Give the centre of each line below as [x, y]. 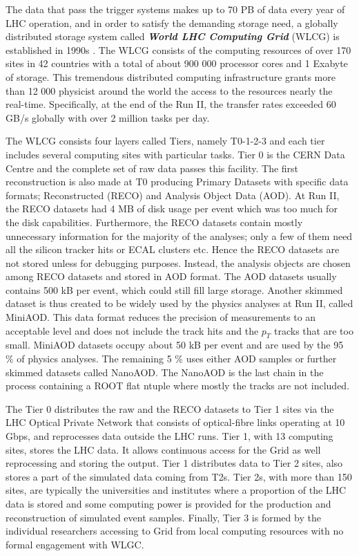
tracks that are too [314, 330]
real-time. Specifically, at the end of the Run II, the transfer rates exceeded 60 [171, 104]
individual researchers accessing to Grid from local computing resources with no [175, 531]
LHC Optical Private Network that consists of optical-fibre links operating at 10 [175, 422]
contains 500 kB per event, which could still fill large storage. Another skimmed [174, 289]
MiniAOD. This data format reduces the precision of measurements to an [161, 317]
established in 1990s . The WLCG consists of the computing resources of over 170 [178, 49]
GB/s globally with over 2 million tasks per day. [108, 117]
